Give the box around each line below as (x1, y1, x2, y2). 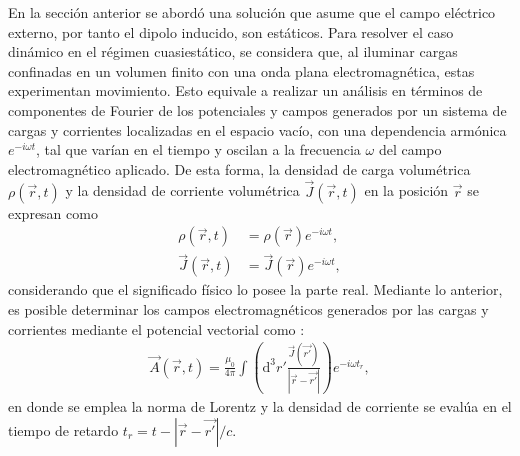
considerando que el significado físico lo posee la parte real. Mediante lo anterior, (8, 279, 503, 300)
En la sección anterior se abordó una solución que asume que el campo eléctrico (8, 2, 496, 22)
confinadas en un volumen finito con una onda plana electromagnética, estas (8, 60, 475, 81)
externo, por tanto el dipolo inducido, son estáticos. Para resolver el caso (8, 21, 454, 42)
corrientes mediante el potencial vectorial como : (8, 318, 305, 339)
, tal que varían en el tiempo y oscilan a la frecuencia (35, 139, 361, 160)
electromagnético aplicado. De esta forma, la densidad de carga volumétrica (8, 158, 471, 179)
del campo (378, 139, 442, 160)
